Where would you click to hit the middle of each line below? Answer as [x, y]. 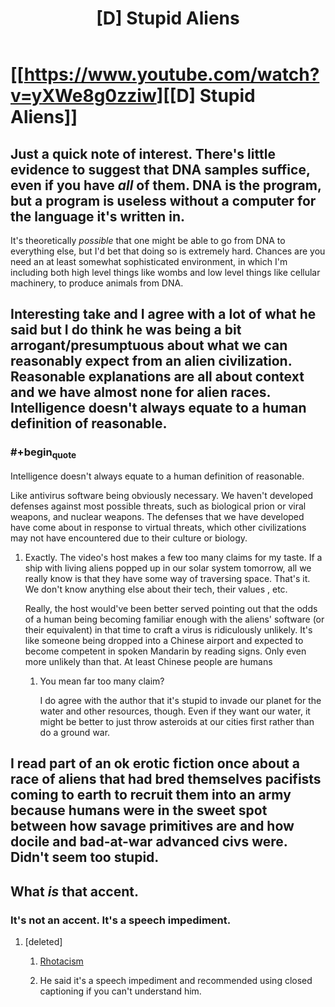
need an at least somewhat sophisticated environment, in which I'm [149, 261]
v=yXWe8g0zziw [83, 96]
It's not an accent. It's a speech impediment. [121, 920]
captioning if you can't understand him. [120, 991]
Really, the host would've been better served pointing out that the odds [171, 608]
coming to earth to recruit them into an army [151, 795]
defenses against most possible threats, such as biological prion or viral [158, 506]
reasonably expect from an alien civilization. [151, 361]
